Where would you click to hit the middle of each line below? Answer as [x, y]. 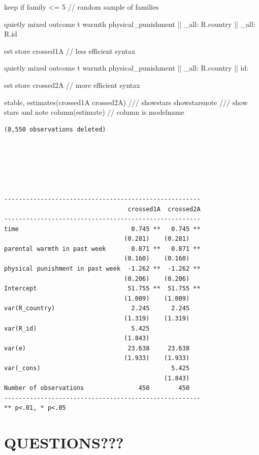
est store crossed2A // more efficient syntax [72, 85]
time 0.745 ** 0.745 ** [102, 229]
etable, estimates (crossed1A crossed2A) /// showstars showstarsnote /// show [126, 102]
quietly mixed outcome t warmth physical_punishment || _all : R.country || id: [126, 68]
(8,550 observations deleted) [55, 129]
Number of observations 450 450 [97, 388]
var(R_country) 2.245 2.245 [97, 308]
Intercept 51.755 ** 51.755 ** [102, 289]
